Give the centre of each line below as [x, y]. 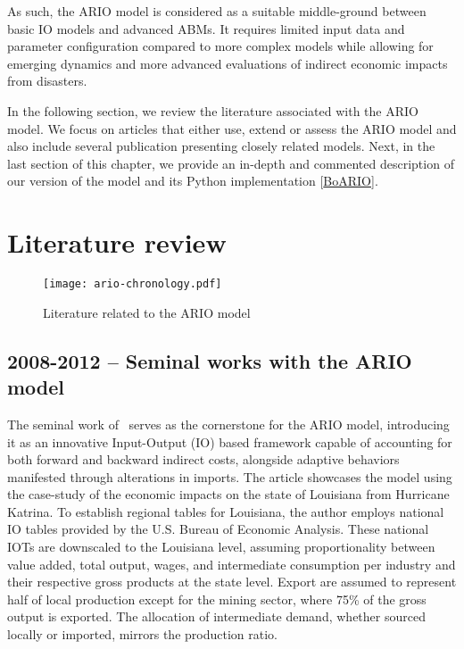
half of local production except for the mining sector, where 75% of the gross [217, 599]
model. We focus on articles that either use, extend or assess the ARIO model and [232, 128]
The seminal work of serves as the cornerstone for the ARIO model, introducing [228, 424]
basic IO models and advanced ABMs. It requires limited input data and [206, 28]
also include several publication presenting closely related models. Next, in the [221, 146]
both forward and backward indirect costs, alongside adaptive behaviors [203, 459]
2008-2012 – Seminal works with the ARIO [210, 360]
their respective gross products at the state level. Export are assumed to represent [232, 582]
